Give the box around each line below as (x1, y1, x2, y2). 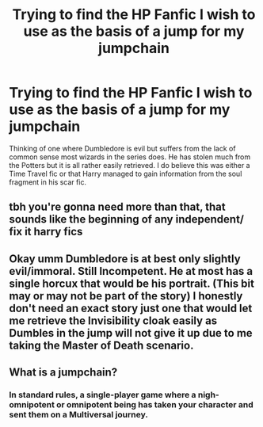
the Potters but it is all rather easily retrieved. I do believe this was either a (9, 160, 250, 170)
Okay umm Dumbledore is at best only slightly (9, 252, 241, 265)
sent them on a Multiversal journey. (9, 410, 149, 421)
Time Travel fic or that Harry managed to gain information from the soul (9, 169, 242, 178)
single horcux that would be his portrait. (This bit (9, 276, 254, 290)
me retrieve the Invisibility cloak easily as (9, 314, 218, 327)
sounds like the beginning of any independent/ (9, 212, 245, 227)
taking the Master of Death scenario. (9, 338, 194, 352)
